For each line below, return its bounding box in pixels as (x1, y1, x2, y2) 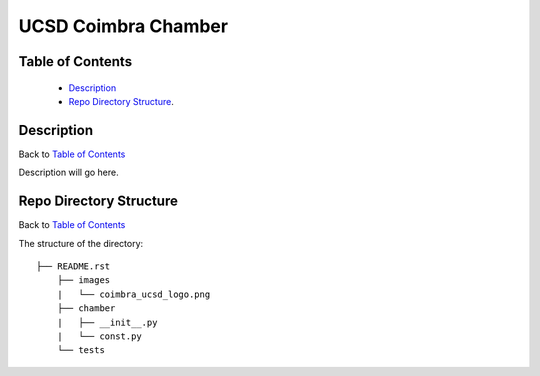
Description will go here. (18, 166, 119, 179)
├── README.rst (36, 260, 111, 272)
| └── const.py (56, 330, 142, 342)
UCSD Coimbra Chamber (18, 15, 229, 37)
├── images (56, 275, 111, 286)
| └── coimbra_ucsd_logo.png (56, 288, 211, 300)
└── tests (56, 345, 105, 356)
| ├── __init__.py (56, 316, 158, 328)
